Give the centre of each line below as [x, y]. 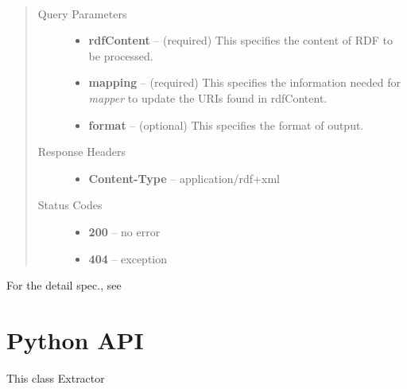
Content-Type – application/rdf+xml [184, 178]
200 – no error [124, 231]
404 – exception [128, 258]
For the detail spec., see [64, 285]
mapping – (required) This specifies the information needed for [244, 82]
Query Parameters [82, 13]
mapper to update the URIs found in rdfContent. [208, 97]
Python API [75, 339]
